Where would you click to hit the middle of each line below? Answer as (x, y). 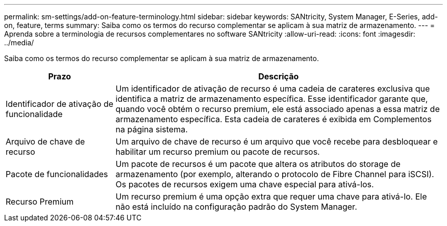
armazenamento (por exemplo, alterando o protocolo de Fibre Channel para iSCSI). (275, 174)
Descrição (279, 76)
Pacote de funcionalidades (57, 174)
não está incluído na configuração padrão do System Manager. (236, 207)
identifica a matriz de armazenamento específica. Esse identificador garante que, (272, 99)
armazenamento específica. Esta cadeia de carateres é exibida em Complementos (274, 119)
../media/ (19, 43)
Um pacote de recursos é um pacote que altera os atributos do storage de (258, 164)
